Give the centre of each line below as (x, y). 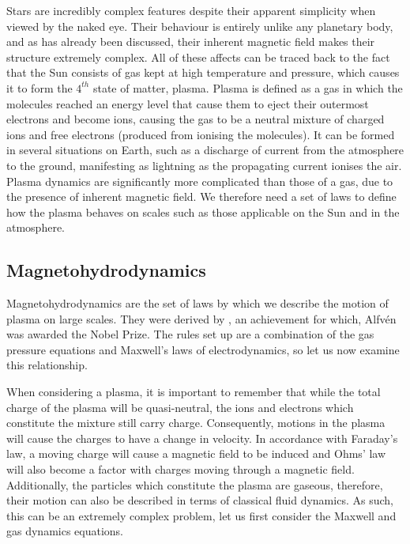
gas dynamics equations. (65, 531)
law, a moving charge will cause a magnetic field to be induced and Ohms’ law (196, 453)
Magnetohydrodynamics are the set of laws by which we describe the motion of (197, 303)
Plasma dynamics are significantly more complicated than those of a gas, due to (200, 181)
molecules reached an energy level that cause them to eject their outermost (188, 103)
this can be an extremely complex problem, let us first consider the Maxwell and (201, 515)
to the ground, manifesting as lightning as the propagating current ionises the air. (204, 165)
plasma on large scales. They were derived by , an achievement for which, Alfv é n (201, 318)
